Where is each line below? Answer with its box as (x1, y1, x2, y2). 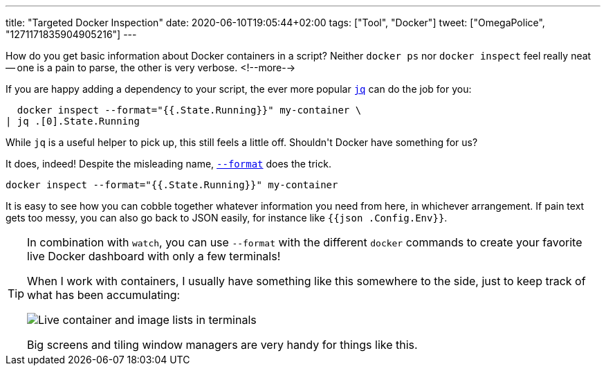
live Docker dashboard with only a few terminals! (27, 249, 281, 263)
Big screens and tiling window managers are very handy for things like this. (27, 338, 418, 352)
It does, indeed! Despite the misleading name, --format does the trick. (6, 158, 331, 170)
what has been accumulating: (27, 288, 181, 302)
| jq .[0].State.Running (6, 116, 140, 127)
